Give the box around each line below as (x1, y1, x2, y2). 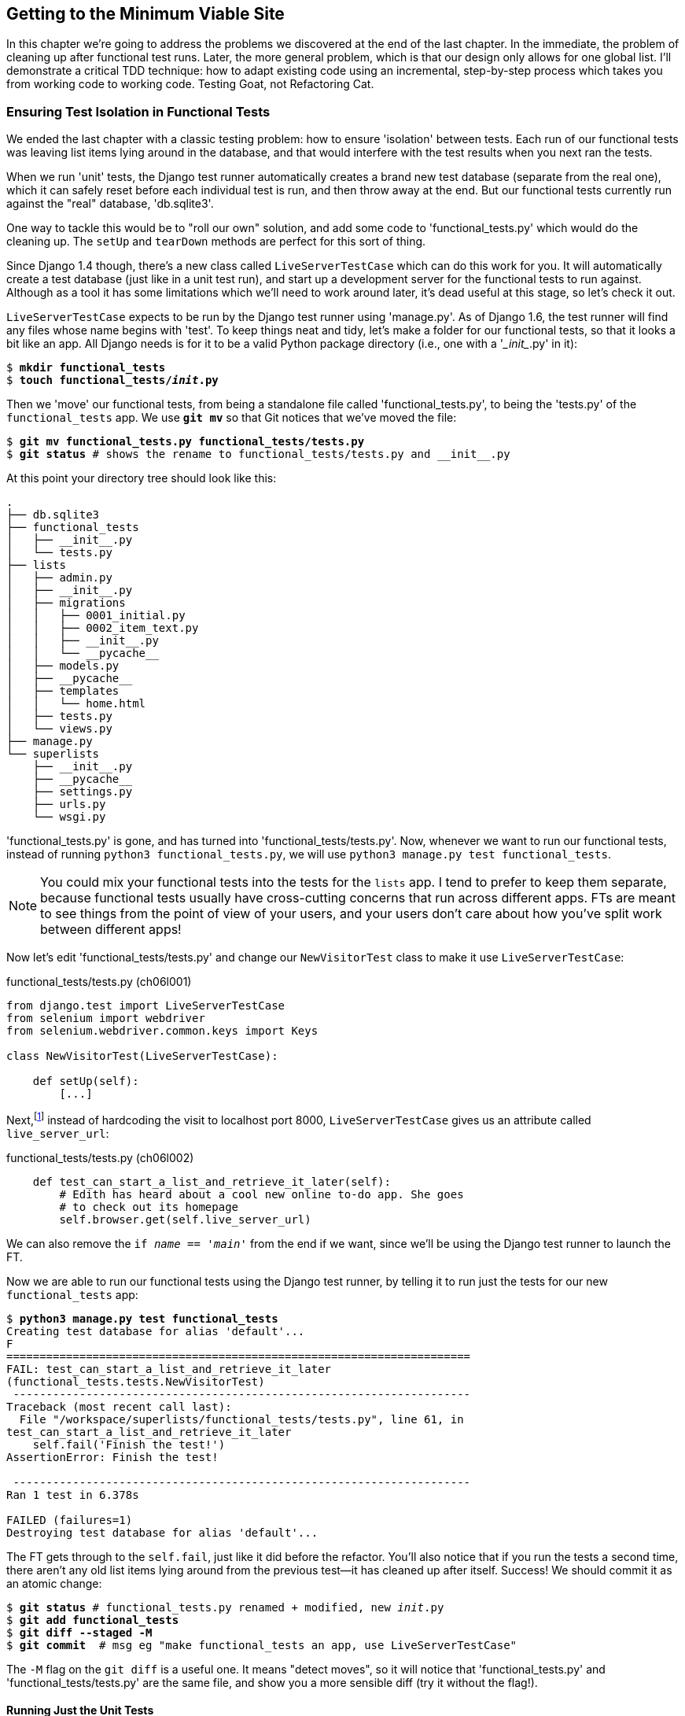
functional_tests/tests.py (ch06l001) (6, 975, 192, 989)
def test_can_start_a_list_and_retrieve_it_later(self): (32, 1175, 391, 1188)
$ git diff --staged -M (6, 1626, 153, 1639)
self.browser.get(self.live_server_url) (59, 1212, 311, 1226)
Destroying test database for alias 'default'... (6, 1526, 319, 1539)
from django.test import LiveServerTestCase (6, 999, 285, 1013)
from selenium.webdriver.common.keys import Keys (6, 1024, 319, 1038)
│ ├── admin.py (6, 571, 112, 585)
